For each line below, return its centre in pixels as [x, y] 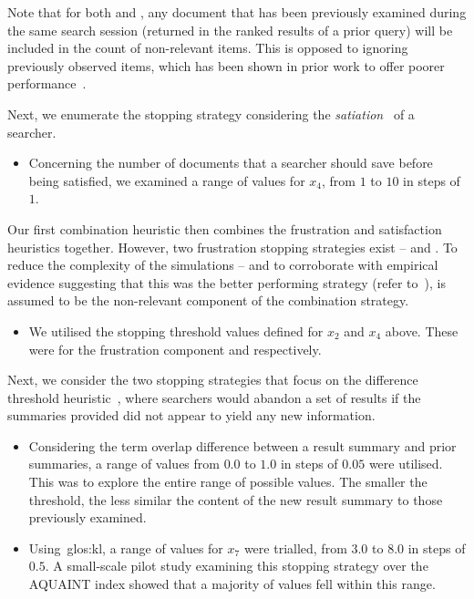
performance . [47, 83]
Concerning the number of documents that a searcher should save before [231, 163]
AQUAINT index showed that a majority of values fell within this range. [232, 584]
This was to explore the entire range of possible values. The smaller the [228, 482]
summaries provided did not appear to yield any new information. [191, 415]
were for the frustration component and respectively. [175, 349]
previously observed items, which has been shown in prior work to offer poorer [226, 65]
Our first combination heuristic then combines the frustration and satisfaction [225, 228]
